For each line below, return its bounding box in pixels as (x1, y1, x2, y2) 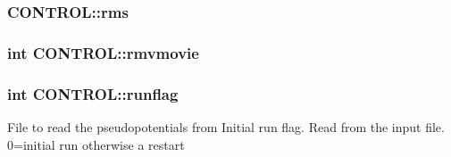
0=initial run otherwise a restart (7, 135, 185, 153)
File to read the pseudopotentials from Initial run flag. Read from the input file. (7, 117, 445, 136)
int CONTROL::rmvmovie (7, 41, 199, 63)
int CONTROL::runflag (7, 82, 179, 104)
